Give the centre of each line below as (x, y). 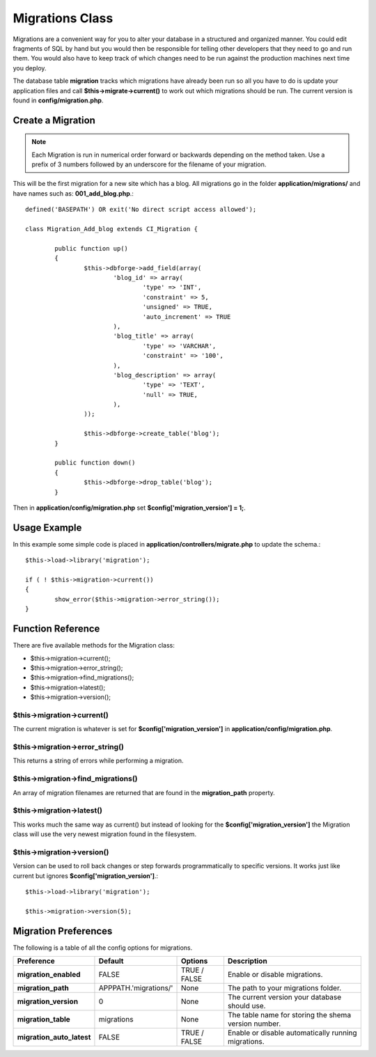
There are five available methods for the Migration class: (94, 645)
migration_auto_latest (54, 1038)
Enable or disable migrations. (275, 975)
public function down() (95, 463)
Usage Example (47, 527)
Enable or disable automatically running (292, 1033)
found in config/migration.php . (58, 100)
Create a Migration (54, 120)
